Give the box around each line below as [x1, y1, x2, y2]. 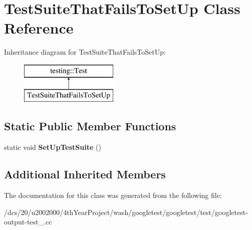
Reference [4, 18, 74, 38]
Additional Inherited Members [4, 166, 166, 182]
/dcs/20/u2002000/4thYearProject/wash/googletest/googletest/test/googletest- [4, 206, 248, 217]
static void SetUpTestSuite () [4, 142, 101, 152]
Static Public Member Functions [4, 118, 176, 134]
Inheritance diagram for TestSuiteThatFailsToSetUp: [4, 47, 166, 57]
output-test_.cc [4, 216, 52, 227]
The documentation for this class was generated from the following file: [4, 190, 222, 200]
